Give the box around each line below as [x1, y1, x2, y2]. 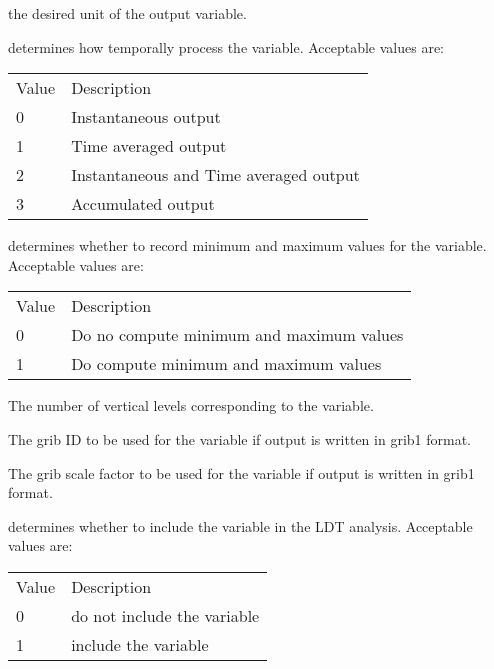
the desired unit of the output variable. [8, 3, 247, 23]
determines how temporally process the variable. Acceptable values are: [8, 36, 445, 57]
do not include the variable [71, 603, 260, 627]
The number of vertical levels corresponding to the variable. [8, 395, 374, 416]
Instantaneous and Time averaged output [71, 163, 360, 187]
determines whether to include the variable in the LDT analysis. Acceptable [8, 515, 473, 536]
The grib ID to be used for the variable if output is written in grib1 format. [8, 428, 472, 449]
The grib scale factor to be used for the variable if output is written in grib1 [8, 462, 475, 483]
